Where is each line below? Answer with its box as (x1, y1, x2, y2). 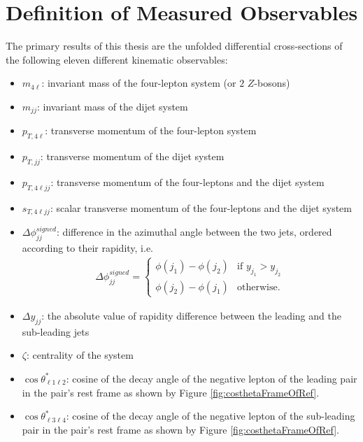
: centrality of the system (26, 348, 134, 362)
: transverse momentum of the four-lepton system (45, 123, 257, 138)
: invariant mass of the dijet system (36, 99, 188, 113)
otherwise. (237, 282, 280, 292)
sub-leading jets (22, 324, 90, 338)
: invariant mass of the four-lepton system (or (41, 76, 236, 90)
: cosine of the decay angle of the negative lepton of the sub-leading (66, 408, 355, 423)
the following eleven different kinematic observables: (6, 52, 228, 66)
